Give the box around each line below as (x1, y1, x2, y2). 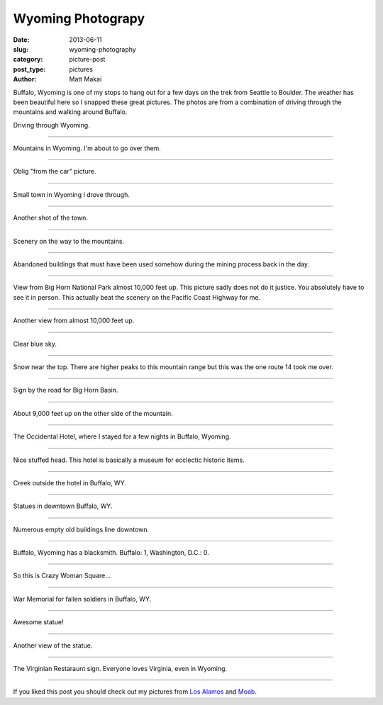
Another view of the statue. (13, 641, 93, 650)
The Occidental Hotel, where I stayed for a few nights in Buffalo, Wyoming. (13, 432, 231, 441)
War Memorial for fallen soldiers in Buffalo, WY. (13, 594, 152, 603)
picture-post (69, 55, 106, 64)
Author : (13, 75, 37, 84)
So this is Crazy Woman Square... (13, 571, 111, 580)
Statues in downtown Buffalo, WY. (13, 502, 113, 510)
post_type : (13, 64, 46, 74)
